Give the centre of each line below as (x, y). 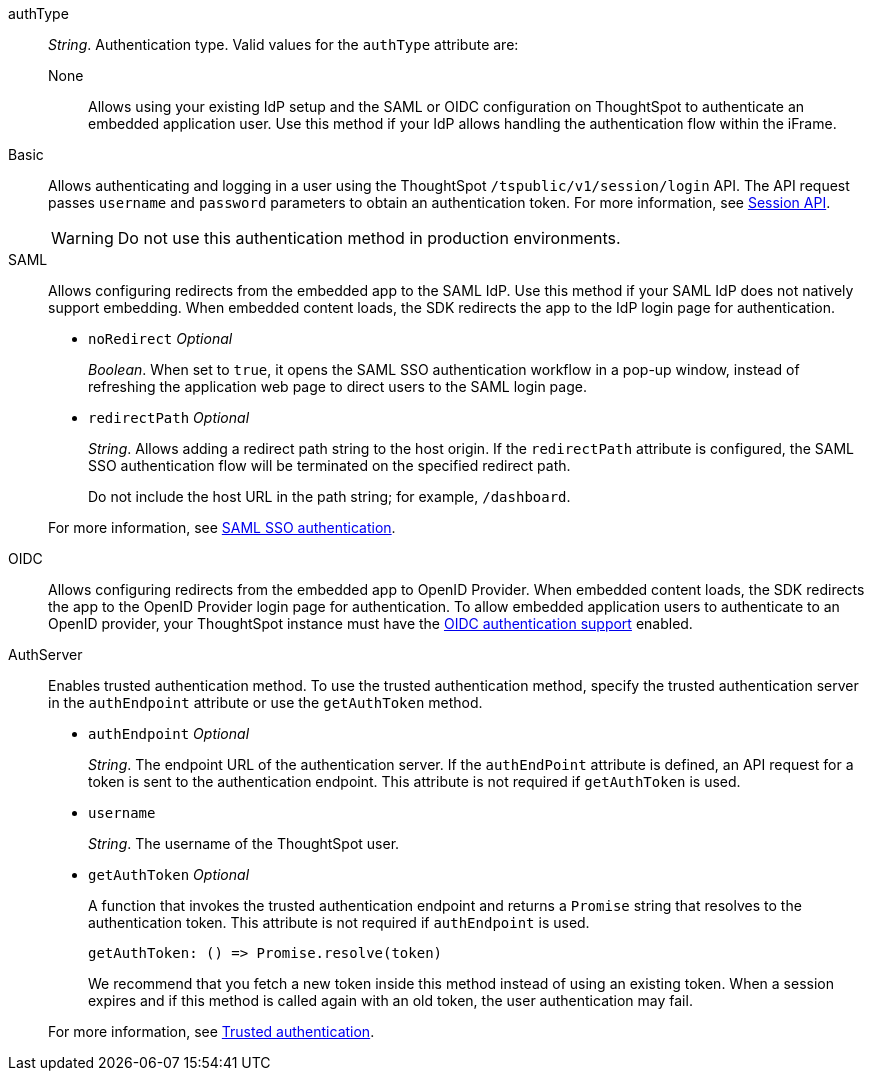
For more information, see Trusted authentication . (211, 1031)
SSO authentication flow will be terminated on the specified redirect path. (329, 465)
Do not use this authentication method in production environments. (369, 238)
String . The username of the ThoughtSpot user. (244, 843)
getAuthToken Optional (169, 874)
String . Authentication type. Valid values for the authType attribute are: (283, 44)
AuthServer (45, 654)
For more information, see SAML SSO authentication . (222, 527)
